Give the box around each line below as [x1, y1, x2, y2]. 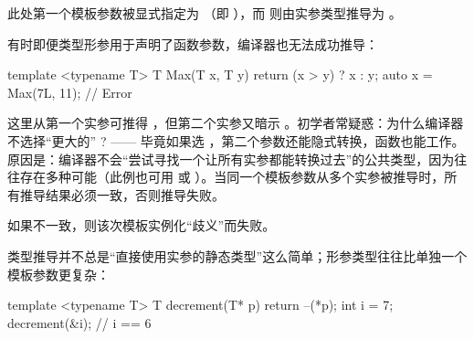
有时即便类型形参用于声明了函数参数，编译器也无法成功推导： [7, 34, 378, 53]
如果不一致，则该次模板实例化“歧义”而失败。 [7, 216, 276, 235]
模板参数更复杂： [7, 264, 110, 283]
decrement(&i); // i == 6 [7, 313, 152, 332]
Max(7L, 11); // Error [7, 82, 132, 101]
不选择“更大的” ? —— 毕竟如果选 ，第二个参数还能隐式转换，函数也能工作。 [7, 131, 465, 150]
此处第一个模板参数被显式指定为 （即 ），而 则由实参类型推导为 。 [7, 4, 402, 22]
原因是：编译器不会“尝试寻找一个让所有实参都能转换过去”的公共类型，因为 [7, 149, 455, 168]
